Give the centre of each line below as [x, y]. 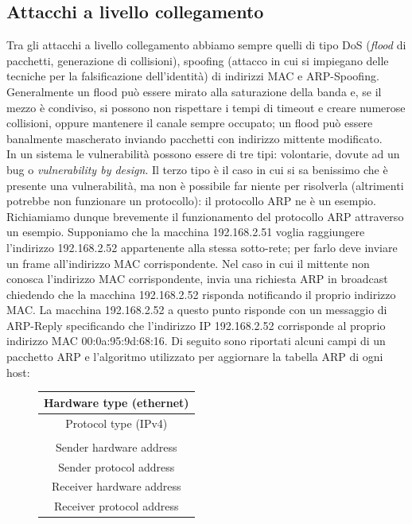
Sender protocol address [117, 466]
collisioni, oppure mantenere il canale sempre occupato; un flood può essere [190, 123]
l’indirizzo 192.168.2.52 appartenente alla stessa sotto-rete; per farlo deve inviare [202, 247]
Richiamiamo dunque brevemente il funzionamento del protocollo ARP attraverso [205, 216]
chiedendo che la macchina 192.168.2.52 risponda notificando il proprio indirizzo [201, 294]
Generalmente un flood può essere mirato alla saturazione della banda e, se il [194, 91]
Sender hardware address [117, 446]
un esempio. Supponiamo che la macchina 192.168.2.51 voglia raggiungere [186, 232]
